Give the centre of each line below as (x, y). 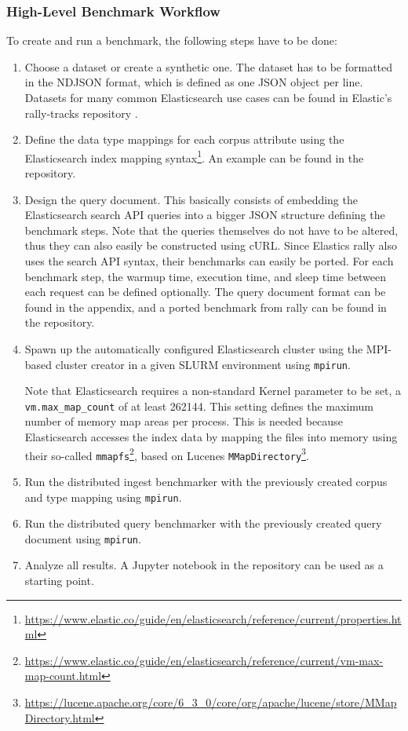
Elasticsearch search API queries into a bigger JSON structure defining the (205, 215)
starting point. (59, 581)
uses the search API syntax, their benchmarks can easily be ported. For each (209, 261)
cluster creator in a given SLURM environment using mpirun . (203, 364)
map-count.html (63, 676)
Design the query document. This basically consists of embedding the (191, 199)
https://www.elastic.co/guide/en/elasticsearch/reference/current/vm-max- (204, 660)
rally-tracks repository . (81, 113)
